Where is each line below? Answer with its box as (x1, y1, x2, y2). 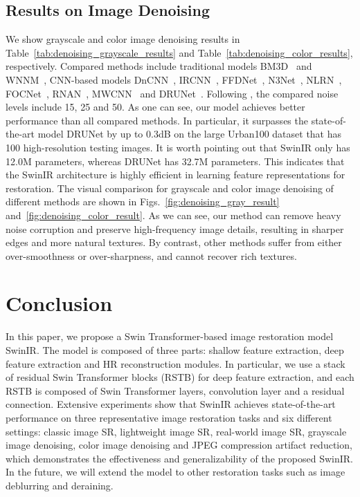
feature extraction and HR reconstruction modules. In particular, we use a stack (6, 356, 345, 371)
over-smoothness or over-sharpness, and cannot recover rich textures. (6, 248, 297, 263)
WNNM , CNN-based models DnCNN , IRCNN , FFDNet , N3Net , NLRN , (6, 72, 342, 86)
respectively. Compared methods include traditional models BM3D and (6, 59, 312, 73)
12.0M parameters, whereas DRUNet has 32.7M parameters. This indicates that (6, 153, 345, 168)
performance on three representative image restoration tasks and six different (6, 410, 332, 424)
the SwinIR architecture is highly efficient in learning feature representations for (6, 167, 345, 182)
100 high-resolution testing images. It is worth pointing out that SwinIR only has (6, 140, 350, 154)
